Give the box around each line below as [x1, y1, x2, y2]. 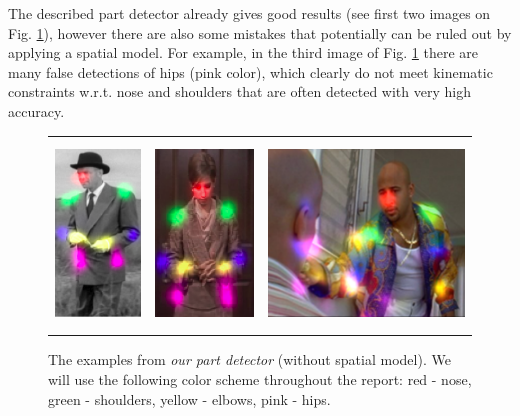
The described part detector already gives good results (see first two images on [8, 3, 491, 23]
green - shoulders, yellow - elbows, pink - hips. [48, 388, 331, 409]
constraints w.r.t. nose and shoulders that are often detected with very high [8, 81, 471, 102]
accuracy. [8, 100, 65, 121]
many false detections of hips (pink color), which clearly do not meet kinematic [8, 61, 493, 82]
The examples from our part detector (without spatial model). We [48, 349, 451, 370]
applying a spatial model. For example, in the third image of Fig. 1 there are [8, 42, 479, 63]
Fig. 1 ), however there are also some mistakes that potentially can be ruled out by [8, 22, 512, 43]
